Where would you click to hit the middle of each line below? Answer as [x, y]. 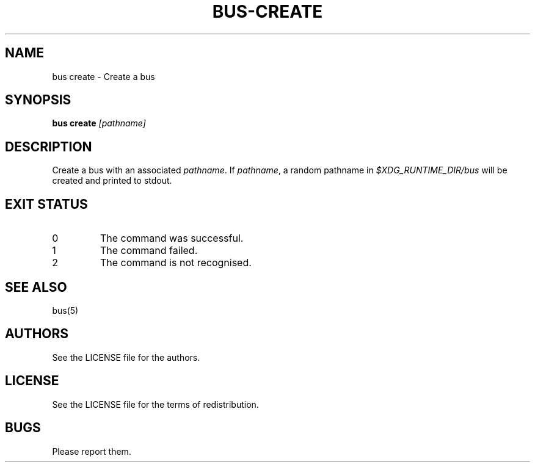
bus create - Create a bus [104, 76]
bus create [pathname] [99, 123]
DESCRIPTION [49, 147]
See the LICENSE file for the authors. [126, 357]
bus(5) [65, 310]
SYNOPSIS [38, 100]
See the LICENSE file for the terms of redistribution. [155, 404]
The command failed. [149, 251]
